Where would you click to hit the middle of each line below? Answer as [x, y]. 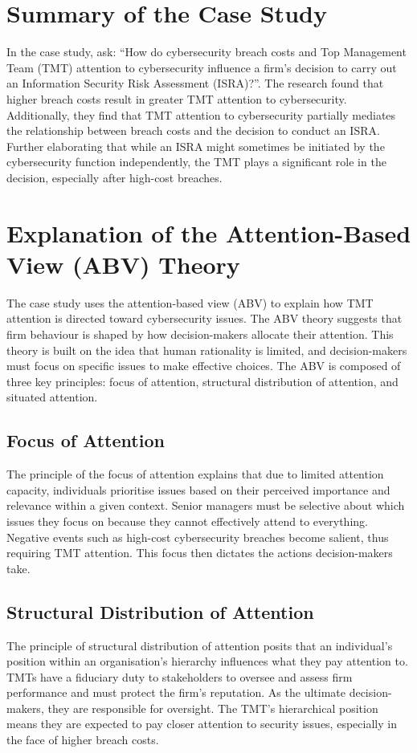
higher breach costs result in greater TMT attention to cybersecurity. [177, 98]
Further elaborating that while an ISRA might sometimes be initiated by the [196, 146]
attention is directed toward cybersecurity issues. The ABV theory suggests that [204, 318]
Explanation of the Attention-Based [209, 232]
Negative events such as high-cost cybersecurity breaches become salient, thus [198, 537]
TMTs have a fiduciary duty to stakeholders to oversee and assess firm [180, 676]
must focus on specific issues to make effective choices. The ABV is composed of [204, 366]
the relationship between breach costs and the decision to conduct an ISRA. [193, 130]
